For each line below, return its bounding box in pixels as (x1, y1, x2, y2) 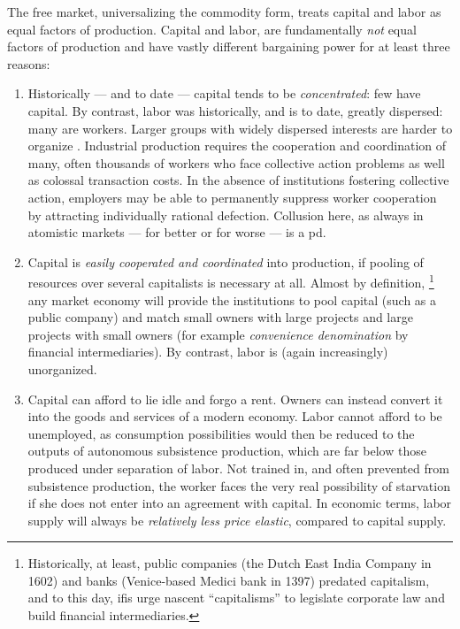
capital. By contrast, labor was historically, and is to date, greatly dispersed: (27, 101, 443, 119)
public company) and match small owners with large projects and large (27, 308, 413, 326)
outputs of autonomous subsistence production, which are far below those (27, 441, 426, 460)
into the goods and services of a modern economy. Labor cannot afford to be (27, 407, 442, 426)
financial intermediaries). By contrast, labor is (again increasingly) (27, 342, 388, 361)
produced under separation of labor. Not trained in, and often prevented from (27, 458, 449, 477)
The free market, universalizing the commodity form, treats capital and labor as (7, 3, 441, 20)
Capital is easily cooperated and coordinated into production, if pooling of (27, 252, 424, 271)
